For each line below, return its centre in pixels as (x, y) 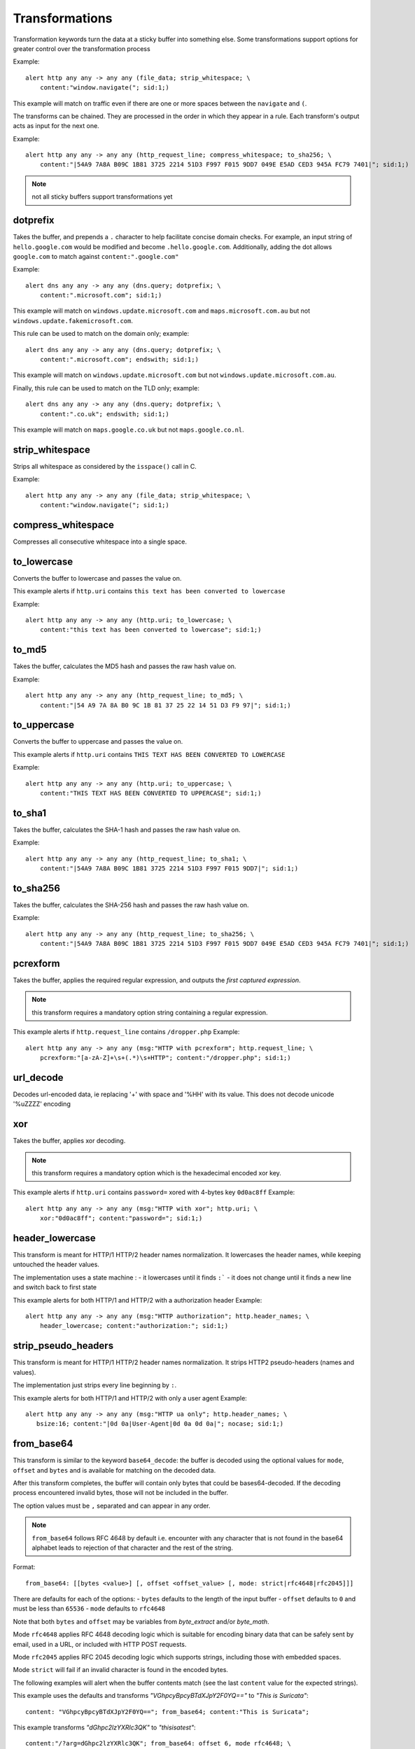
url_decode (38, 1077)
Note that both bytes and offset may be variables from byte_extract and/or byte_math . (141, 1621)
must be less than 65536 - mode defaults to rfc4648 (89, 1608)
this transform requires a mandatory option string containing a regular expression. (150, 1012)
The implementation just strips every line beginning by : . (95, 1385)
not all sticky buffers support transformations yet (102, 197)
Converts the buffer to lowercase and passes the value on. (97, 578)
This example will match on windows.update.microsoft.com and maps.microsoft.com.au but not (162, 311)
